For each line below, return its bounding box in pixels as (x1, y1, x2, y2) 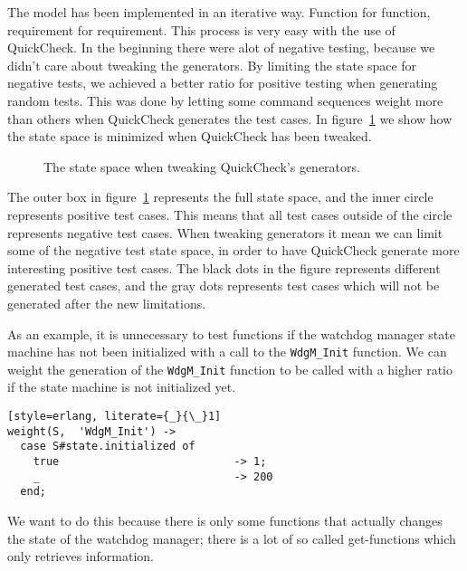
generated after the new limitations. (7, 293, 206, 312)
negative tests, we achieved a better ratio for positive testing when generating (7, 73, 438, 92)
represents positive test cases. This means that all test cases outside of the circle (7, 205, 453, 224)
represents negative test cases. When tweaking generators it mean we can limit (7, 223, 443, 242)
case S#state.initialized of (20, 440, 195, 453)
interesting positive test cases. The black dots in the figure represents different (7, 258, 441, 277)
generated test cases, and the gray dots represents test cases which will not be (7, 276, 440, 295)
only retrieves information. (7, 547, 154, 566)
